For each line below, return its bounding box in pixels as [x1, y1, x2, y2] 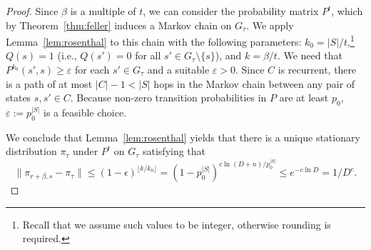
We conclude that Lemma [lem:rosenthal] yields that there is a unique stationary [6, 129, 360, 144]
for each [75, 62, 110, 77]
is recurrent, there [278, 62, 357, 77]
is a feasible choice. [44, 105, 127, 120]
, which [331, 4, 363, 18]
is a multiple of [70, 4, 136, 18]
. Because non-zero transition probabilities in [70, 90, 267, 105]
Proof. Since [6, 4, 59, 18]
